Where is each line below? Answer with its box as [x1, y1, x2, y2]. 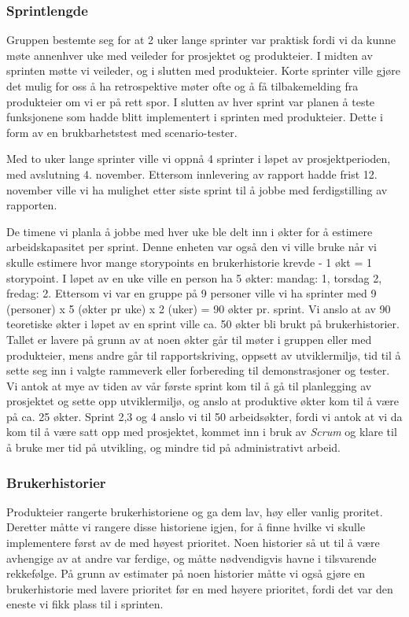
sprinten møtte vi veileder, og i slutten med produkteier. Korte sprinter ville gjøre [6, 62, 401, 79]
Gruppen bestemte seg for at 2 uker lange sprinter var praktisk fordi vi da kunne [6, 31, 396, 48]
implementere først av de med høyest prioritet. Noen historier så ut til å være [6, 534, 380, 551]
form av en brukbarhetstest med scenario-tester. [6, 124, 238, 140]
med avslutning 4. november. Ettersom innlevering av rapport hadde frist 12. [6, 165, 378, 182]
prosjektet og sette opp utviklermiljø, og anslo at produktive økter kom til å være [6, 393, 399, 409]
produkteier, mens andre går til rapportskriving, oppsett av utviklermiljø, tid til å [6, 346, 401, 363]
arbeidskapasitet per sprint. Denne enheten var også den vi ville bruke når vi [6, 238, 377, 255]
